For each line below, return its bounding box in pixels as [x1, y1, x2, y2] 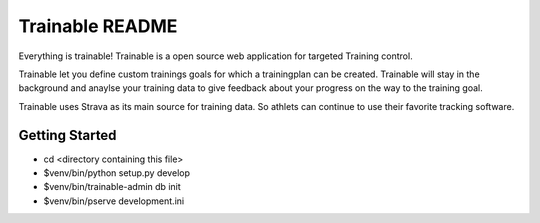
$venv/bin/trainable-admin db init [43, 181, 182, 193]
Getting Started [18, 126, 117, 144]
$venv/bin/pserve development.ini [43, 195, 185, 207]
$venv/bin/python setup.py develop [43, 167, 190, 179]
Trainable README [18, 15, 178, 37]
